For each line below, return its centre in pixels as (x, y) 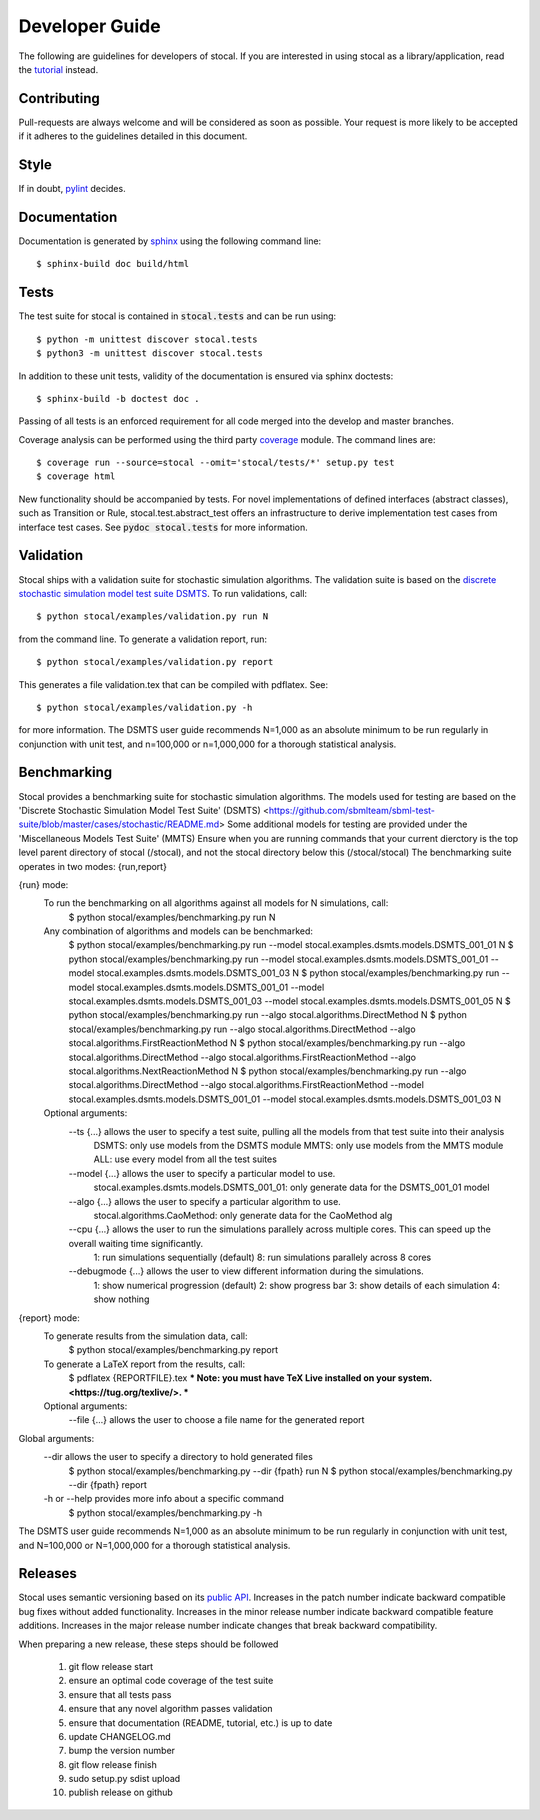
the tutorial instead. (58, 69)
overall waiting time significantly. (136, 1243)
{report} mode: (49, 1317)
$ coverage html (76, 476)
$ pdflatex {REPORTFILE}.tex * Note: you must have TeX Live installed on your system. (250, 1378)
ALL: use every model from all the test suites (185, 1159)
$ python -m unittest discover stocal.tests (147, 339)
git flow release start (111, 1666)
